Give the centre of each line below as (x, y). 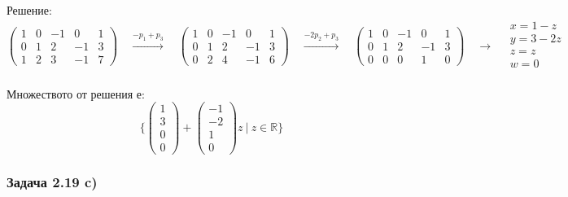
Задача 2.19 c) (52, 182)
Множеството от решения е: (76, 93)
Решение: (29, 10)
